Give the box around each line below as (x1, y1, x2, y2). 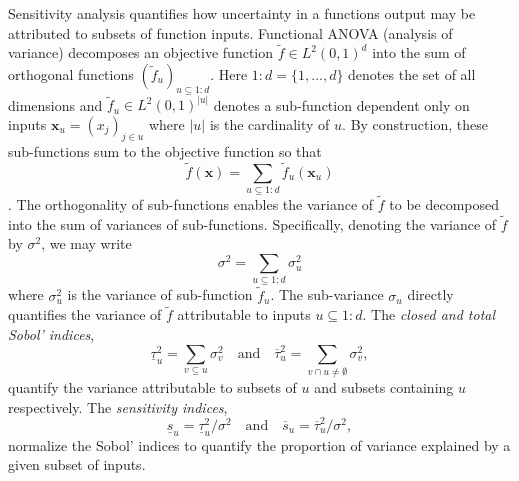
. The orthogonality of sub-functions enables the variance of (8, 194, 374, 215)
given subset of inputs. (8, 454, 146, 475)
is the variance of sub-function (67, 284, 253, 305)
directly (407, 284, 454, 305)
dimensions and (8, 94, 103, 115)
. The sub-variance (270, 284, 384, 305)
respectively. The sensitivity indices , (8, 396, 228, 417)
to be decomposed (389, 194, 500, 215)
